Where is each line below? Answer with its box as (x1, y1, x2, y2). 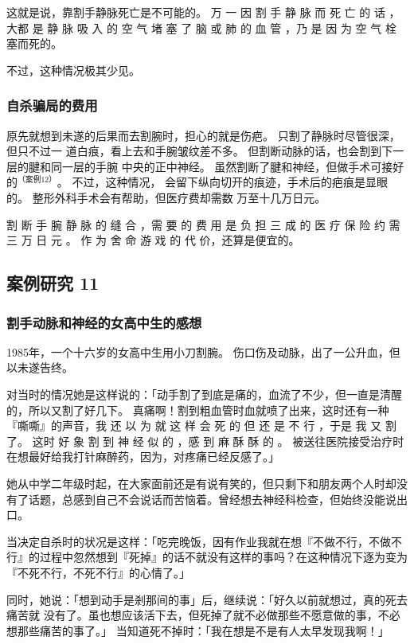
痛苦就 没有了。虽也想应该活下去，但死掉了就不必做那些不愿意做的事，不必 (6, 607, 400, 623)
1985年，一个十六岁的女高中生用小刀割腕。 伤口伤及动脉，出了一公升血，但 (6, 343, 400, 360)
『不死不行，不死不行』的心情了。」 (6, 564, 190, 580)
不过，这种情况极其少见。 (6, 61, 140, 78)
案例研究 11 (6, 271, 100, 295)
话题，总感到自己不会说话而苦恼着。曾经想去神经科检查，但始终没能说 (28, 490, 396, 507)
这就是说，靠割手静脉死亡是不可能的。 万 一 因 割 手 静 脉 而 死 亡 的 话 (6, 4, 385, 20)
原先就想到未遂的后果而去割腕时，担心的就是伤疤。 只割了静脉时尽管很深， (6, 127, 400, 143)
